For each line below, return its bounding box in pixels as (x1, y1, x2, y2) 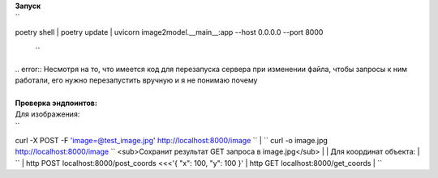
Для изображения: (15, 109, 80, 119)
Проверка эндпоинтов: (15, 98, 97, 108)
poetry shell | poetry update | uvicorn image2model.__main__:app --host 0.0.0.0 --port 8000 (15, 27, 324, 36)
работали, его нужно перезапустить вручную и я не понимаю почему (15, 75, 258, 85)
